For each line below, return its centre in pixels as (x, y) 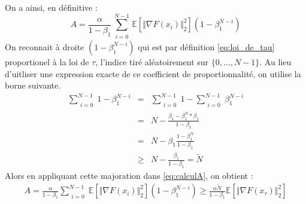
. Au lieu (275, 61)
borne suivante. (33, 85)
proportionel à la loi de (47, 61)
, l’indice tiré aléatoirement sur (152, 61)
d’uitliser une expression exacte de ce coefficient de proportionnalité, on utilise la (153, 73)
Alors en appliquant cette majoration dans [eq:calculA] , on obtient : (129, 175)
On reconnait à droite (45, 46)
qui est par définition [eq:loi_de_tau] (206, 46)
